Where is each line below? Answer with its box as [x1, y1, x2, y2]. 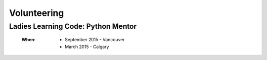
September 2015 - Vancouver [65, 37, 125, 43]
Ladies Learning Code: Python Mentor [9, 22, 137, 31]
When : [21, 37, 36, 43]
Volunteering [9, 7, 64, 18]
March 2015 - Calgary [65, 44, 109, 50]
